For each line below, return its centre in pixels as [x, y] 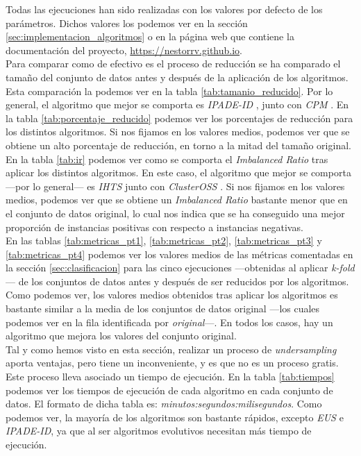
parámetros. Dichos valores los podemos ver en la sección [127, 23]
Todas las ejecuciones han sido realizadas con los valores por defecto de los [164, 9]
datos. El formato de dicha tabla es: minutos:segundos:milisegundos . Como [164, 404]
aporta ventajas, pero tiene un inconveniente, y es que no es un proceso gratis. [172, 363]
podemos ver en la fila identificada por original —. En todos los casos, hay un [169, 322]
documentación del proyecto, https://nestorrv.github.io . [124, 50]
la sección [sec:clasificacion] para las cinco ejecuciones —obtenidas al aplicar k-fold [180, 268]
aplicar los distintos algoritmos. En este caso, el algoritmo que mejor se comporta [178, 172]
